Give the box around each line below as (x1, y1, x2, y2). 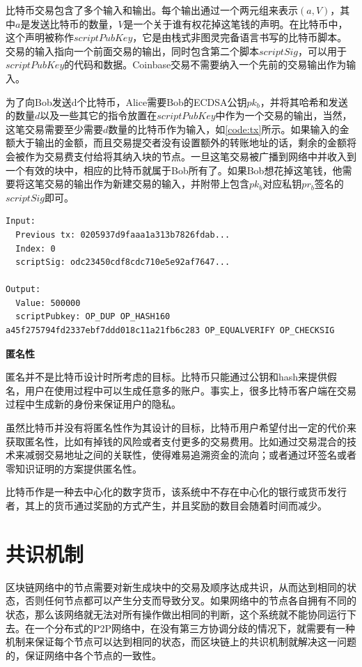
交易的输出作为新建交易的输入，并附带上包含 (44, 176, 249, 191)
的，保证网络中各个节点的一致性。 (6, 647, 162, 662)
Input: (6, 216, 36, 227)
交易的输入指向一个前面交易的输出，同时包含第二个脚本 (6, 43, 259, 58)
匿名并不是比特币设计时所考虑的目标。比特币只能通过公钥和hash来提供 (6, 369, 328, 384)
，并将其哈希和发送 (260, 94, 348, 109)
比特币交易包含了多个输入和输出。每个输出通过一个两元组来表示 (6, 3, 298, 17)
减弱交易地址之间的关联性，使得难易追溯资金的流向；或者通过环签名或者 (24, 447, 356, 462)
